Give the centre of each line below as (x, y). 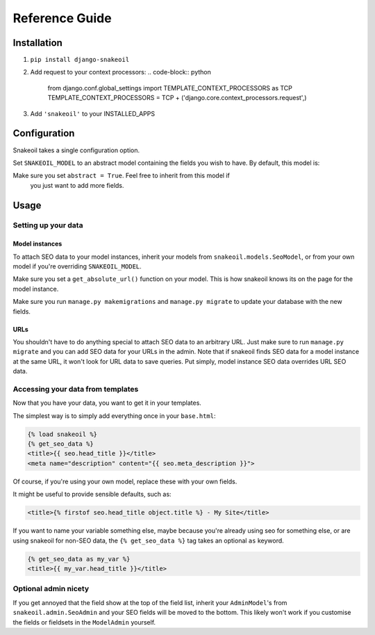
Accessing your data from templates (76, 389)
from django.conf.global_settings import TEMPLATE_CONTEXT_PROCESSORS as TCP (170, 88)
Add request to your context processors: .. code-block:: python (120, 72)
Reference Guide (62, 18)
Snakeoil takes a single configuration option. (76, 150)
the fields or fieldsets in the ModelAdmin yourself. (84, 622)
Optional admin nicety (51, 589)
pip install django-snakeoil (80, 60)
